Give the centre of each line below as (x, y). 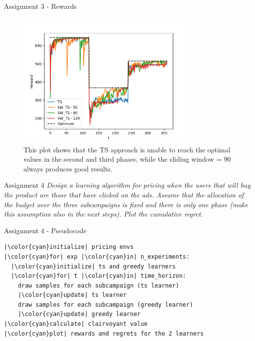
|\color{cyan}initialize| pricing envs (69, 247)
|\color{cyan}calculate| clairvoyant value (76, 324)
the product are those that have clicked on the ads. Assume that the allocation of (124, 194)
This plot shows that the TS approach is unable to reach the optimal (127, 149)
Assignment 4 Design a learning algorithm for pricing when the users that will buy (127, 185)
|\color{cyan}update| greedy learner (79, 314)
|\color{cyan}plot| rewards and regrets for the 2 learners (104, 333)
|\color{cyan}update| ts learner (72, 295)
